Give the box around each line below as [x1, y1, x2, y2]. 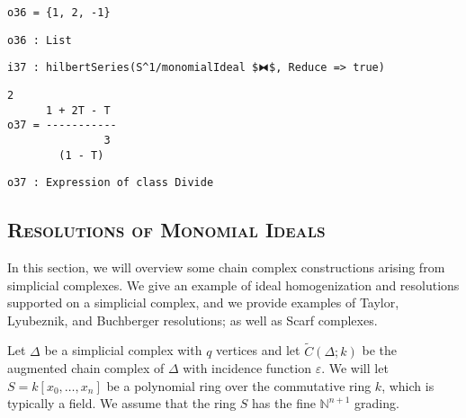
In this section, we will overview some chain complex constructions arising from [7, 258, 445, 277]
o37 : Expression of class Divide [7, 176, 214, 190]
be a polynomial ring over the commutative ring [106, 376, 372, 395]
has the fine [252, 394, 316, 413]
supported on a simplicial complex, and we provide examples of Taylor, [7, 293, 399, 312]
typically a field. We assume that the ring [7, 394, 237, 413]
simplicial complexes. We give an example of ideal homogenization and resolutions [7, 275, 460, 294]
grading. [354, 394, 399, 413]
